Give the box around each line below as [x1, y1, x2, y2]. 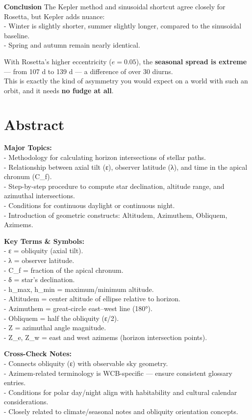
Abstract [4, 114, 65, 134]
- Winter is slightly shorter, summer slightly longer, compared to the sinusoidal [4, 21, 242, 31]
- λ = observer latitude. [4, 255, 75, 265]
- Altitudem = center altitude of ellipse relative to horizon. [4, 293, 180, 304]
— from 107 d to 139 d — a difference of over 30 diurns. [4, 66, 173, 76]
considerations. [4, 396, 49, 407]
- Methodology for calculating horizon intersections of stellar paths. [4, 152, 206, 162]
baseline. [4, 30, 30, 40]
